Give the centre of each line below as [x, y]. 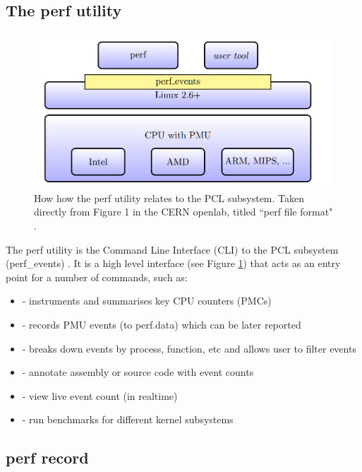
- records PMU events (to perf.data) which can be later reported [162, 324]
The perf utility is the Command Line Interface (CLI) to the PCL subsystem [172, 249]
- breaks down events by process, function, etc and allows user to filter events [189, 348]
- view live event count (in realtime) [100, 395]
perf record [47, 458]
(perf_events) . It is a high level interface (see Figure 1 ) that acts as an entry [173, 263]
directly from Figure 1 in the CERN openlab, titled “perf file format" [183, 212]
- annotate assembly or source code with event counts [138, 372]
